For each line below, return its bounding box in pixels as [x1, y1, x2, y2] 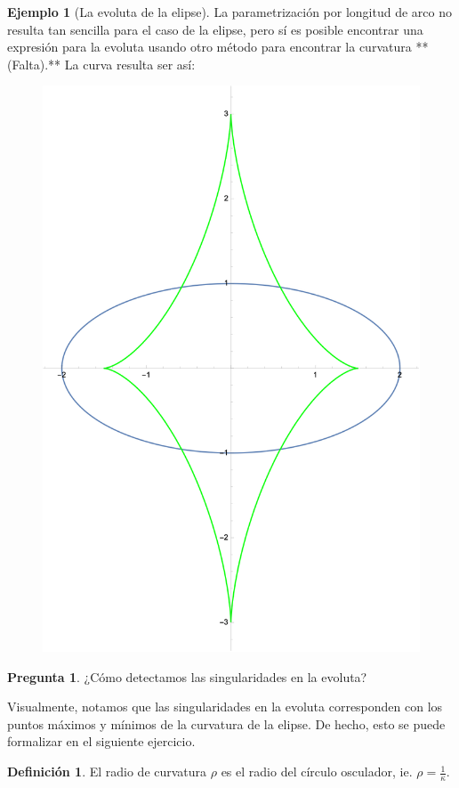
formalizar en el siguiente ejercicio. [7, 732, 196, 751]
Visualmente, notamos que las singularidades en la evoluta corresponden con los [7, 697, 443, 716]
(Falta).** [7, 54, 61, 73]
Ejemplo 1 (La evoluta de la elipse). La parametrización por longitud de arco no [7, 3, 452, 20]
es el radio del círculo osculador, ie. [221, 762, 413, 781]
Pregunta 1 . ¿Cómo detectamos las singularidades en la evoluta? [7, 667, 367, 686]
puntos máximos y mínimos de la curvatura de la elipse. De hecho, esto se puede [7, 714, 446, 733]
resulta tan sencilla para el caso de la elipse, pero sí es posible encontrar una [7, 20, 423, 38]
